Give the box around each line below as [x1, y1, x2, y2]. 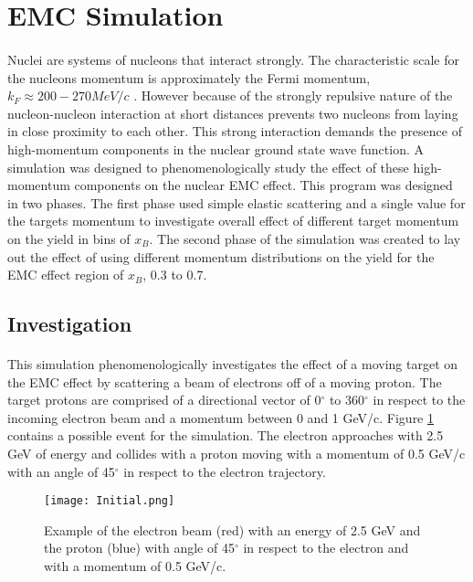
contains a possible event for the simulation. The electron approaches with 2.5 [7, 426, 444, 445]
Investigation [7, 310, 132, 338]
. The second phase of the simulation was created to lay [149, 228, 461, 248]
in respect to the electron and [243, 538, 409, 557]
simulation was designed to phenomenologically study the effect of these [7, 157, 409, 176]
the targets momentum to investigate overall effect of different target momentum [7, 211, 459, 230]
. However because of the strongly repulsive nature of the [133, 86, 453, 105]
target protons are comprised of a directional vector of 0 [7, 390, 321, 409]
